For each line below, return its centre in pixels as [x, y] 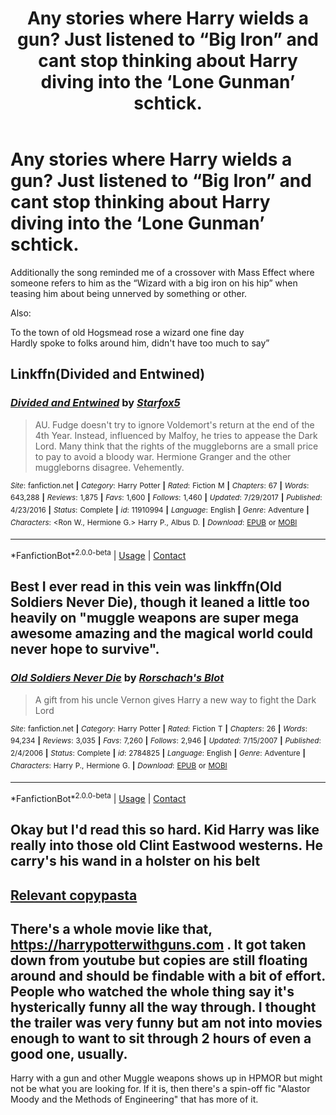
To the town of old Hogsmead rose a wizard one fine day [127, 332]
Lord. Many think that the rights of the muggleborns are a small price [176, 446]
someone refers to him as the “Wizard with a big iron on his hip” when [154, 283]
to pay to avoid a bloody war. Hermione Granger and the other [163, 456]
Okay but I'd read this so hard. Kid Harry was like [165, 830]
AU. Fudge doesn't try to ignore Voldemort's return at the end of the [174, 424]
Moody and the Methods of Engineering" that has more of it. [134, 1099]
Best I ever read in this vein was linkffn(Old [146, 587]
